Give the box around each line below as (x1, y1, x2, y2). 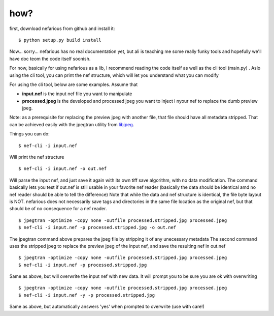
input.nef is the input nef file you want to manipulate (22, 91, 132, 97)
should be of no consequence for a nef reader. (9, 206, 107, 212)
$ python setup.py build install (18, 37, 101, 43)
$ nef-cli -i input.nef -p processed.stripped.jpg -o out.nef (18, 224, 177, 231)
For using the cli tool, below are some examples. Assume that (9, 81, 138, 88)
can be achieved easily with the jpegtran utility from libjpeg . (9, 121, 134, 127)
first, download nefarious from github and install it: (9, 25, 115, 32)
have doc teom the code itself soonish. (9, 55, 91, 62)
